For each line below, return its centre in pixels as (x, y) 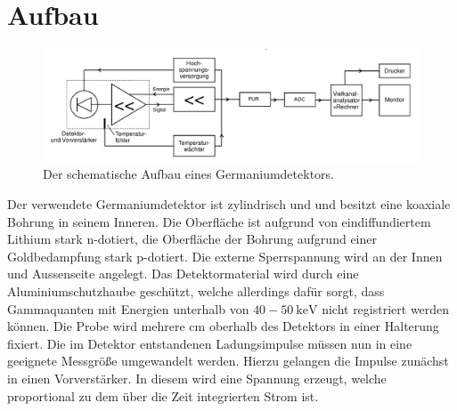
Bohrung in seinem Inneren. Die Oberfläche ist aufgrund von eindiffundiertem (219, 221)
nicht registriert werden (386, 308)
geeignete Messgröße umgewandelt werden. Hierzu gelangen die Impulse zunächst (228, 361)
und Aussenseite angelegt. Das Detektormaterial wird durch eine (183, 274)
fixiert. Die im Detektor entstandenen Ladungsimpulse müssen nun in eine (210, 343)
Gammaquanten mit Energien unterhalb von (128, 308)
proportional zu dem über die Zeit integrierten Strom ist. (163, 395)
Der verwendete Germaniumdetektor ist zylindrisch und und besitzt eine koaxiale (229, 204)
